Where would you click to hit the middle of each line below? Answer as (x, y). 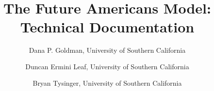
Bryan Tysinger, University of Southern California (107, 83)
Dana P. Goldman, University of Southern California (107, 50)
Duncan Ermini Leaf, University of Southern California (107, 66)
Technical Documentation (107, 27)
